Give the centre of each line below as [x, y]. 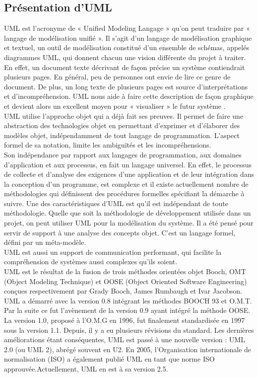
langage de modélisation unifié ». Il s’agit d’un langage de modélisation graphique [128, 38]
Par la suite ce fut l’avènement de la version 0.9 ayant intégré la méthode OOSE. [127, 310]
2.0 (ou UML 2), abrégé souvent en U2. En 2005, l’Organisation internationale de [128, 349]
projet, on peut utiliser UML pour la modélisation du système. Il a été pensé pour [129, 223]
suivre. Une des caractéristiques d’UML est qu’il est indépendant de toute [116, 203]
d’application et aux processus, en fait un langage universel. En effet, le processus [128, 164]
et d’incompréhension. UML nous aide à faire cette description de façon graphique [129, 96]
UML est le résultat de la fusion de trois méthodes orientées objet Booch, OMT [125, 271]
